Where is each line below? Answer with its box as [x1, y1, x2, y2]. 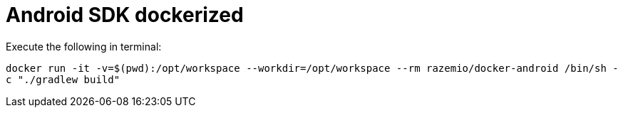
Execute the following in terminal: [6, 40, 162, 53]
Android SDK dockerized [6, 3, 244, 27]
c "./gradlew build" [6, 73, 120, 85]
